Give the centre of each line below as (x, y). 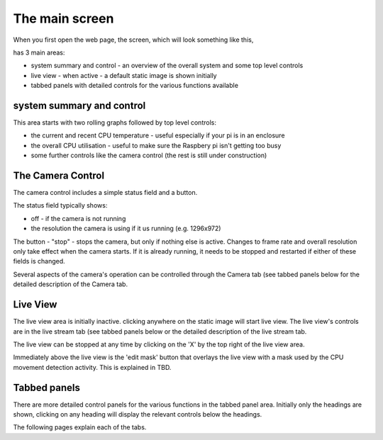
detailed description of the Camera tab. (70, 284)
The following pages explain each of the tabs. (80, 427)
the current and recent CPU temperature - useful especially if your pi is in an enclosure (158, 135)
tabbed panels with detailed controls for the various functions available (135, 86)
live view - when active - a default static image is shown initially (124, 75)
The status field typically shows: (60, 205)
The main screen (63, 18)
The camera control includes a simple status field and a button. (105, 193)
